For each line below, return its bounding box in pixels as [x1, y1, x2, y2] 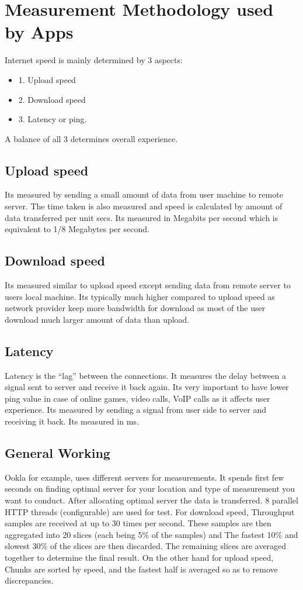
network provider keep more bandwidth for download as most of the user [5, 302, 266, 314]
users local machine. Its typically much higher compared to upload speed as [5, 290, 275, 302]
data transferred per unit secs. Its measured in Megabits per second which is [5, 211, 278, 223]
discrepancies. [5, 574, 54, 586]
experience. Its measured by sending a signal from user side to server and [5, 403, 266, 416]
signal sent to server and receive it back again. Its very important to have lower [5, 381, 289, 393]
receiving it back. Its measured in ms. [5, 415, 139, 427]
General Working [5, 444, 110, 461]
